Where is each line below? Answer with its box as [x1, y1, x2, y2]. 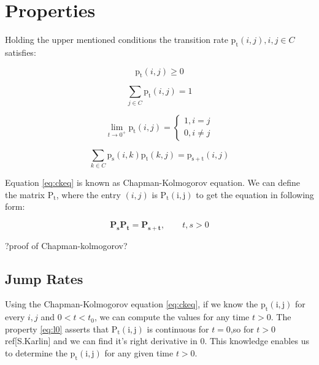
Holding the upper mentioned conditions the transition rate [5, 33, 228, 46]
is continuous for [147, 322, 209, 335]
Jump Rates [5, 269, 83, 288]
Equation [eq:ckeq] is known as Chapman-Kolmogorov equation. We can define [5, 175, 301, 188]
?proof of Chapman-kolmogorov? [5, 239, 128, 252]
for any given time [104, 346, 174, 359]
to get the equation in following [196, 188, 314, 201]
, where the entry [56, 188, 121, 201]
